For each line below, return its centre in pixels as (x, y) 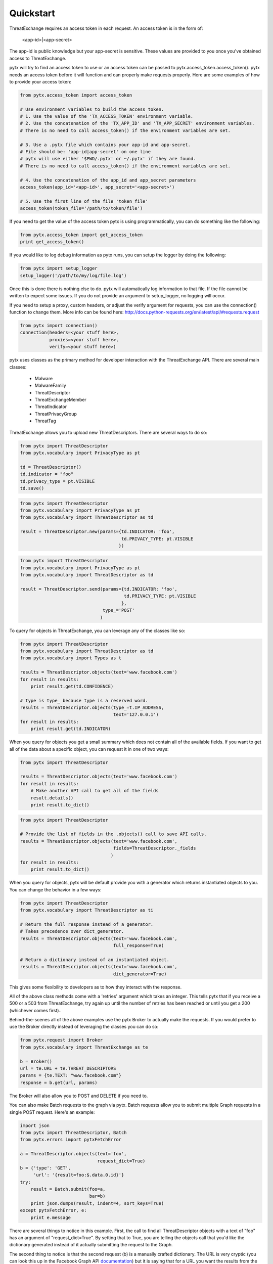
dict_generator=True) (140, 974)
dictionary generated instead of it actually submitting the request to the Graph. (91, 1245)
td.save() (32, 488)
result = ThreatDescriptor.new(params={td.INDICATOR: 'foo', (97, 532)
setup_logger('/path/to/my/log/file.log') (73, 275)
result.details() (52, 798)
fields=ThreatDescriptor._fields (154, 848)
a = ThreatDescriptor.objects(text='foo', (73, 1154)
